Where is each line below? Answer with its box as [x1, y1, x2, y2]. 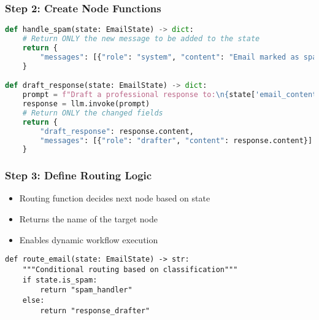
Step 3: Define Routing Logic [5, 168, 152, 183]
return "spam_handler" [40, 286, 133, 295]
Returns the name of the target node [19, 213, 158, 225]
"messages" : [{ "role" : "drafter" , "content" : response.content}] [40, 136, 313, 145]
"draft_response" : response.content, [40, 127, 194, 136]
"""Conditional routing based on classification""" [22, 265, 238, 274]
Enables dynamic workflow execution [19, 233, 158, 246]
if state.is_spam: [22, 275, 98, 284]
